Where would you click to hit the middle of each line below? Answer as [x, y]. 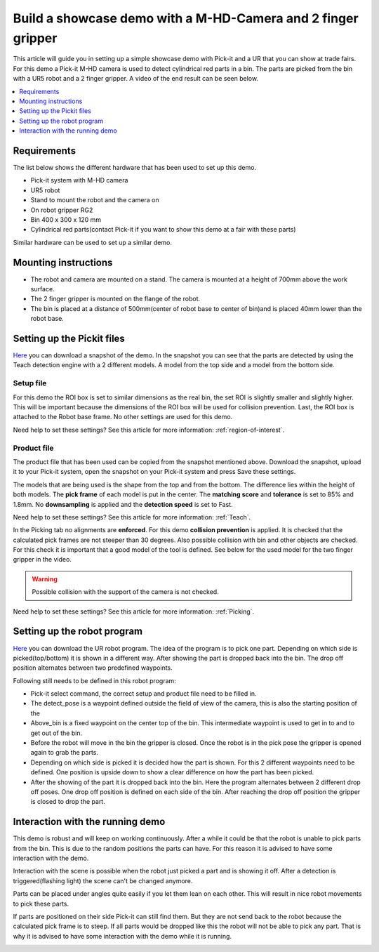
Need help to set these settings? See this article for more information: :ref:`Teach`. [132, 517]
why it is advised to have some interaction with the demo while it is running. [122, 936]
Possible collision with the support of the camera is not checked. [125, 592]
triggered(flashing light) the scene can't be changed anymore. [103, 880]
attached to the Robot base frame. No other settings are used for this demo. [123, 417]
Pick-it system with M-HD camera [79, 180]
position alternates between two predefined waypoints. [93, 668]
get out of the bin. [56, 733]
